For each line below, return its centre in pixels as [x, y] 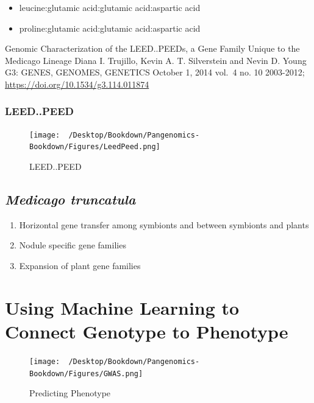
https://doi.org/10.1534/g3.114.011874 [77, 84]
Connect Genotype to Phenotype [147, 331]
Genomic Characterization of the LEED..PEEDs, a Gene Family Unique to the [152, 48]
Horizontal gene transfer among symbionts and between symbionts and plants [164, 224]
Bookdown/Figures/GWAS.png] [86, 373]
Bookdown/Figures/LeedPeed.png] [95, 147]
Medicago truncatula [70, 199]
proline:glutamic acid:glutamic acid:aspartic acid [110, 28]
